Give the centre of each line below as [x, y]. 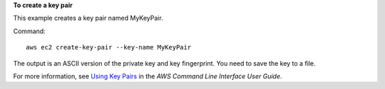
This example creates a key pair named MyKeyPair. [88, 18]
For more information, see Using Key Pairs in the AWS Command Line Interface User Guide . [148, 76]
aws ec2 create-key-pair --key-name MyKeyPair [109, 47]
